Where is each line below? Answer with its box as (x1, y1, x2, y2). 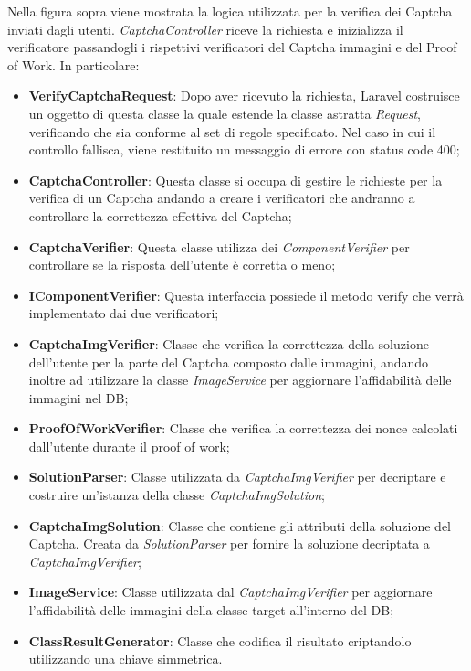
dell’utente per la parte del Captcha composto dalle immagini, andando (28, 352, 429, 371)
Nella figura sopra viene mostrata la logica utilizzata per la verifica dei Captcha (7, 2, 453, 20)
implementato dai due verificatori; (28, 304, 219, 323)
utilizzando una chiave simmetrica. (28, 649, 223, 668)
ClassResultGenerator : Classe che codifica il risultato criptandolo (28, 631, 412, 650)
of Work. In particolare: (7, 55, 140, 74)
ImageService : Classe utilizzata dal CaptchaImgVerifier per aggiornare (28, 582, 433, 602)
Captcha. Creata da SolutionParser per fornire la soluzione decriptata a (28, 534, 430, 553)
